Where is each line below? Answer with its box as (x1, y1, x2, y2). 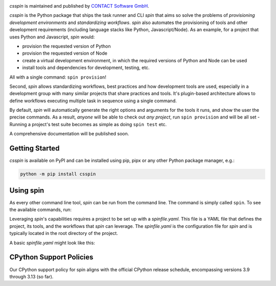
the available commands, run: (9, 207, 72, 213)
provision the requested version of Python (22, 43, 111, 49)
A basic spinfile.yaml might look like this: (9, 240, 96, 246)
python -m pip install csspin (20, 171, 96, 177)
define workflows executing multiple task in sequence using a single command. (9, 98, 177, 104)
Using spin (9, 186, 44, 195)
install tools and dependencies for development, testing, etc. (22, 64, 150, 71)
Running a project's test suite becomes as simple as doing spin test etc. (9, 121, 167, 127)
